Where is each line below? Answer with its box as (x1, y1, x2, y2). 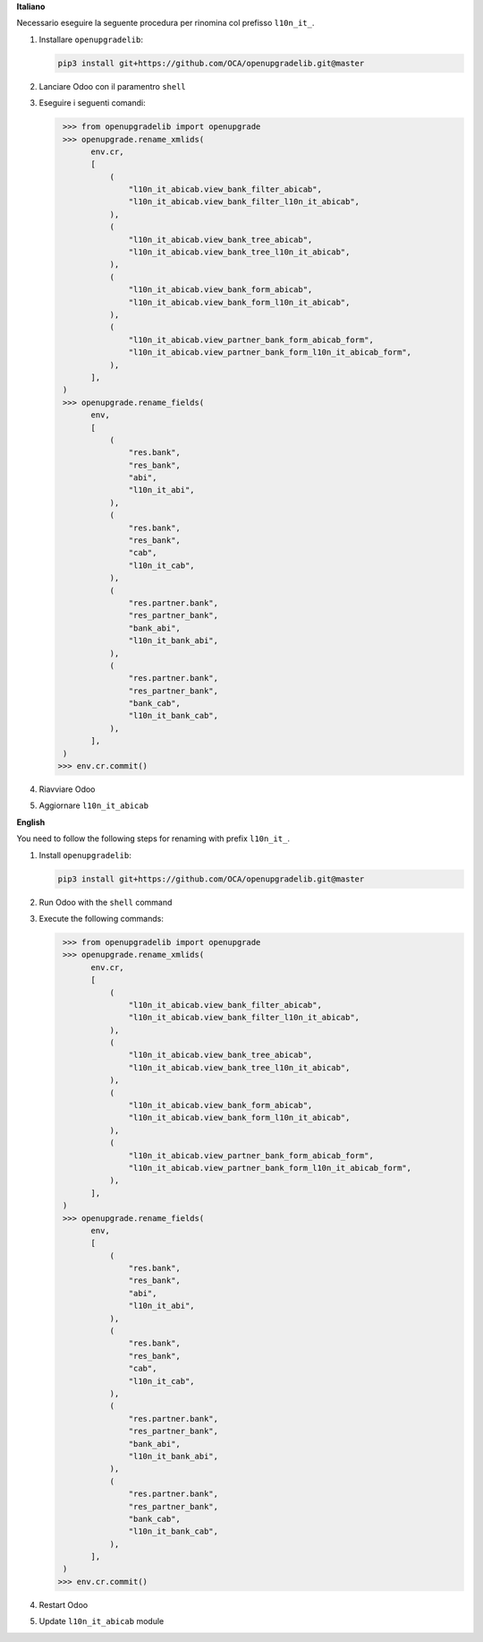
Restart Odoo (38, 1599, 89, 1610)
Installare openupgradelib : (38, 34, 143, 45)
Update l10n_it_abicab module (38, 1616, 165, 1627)
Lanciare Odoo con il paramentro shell (38, 81, 187, 91)
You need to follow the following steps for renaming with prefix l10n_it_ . (16, 833, 291, 844)
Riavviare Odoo (38, 784, 96, 795)
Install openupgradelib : (38, 849, 131, 860)
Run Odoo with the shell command (38, 897, 173, 907)
